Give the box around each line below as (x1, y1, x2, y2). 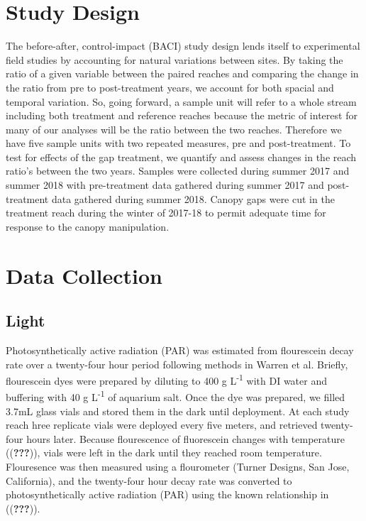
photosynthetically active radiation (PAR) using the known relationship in (6, 487, 329, 502)
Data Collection (6, 260, 162, 290)
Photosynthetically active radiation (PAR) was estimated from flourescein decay (6, 343, 354, 358)
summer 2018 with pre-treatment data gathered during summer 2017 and (6, 177, 324, 192)
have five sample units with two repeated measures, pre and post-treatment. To (6, 136, 351, 150)
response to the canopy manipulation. (6, 219, 170, 234)
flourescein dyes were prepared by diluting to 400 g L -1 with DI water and (6, 371, 327, 388)
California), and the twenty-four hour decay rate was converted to (6, 473, 292, 488)
